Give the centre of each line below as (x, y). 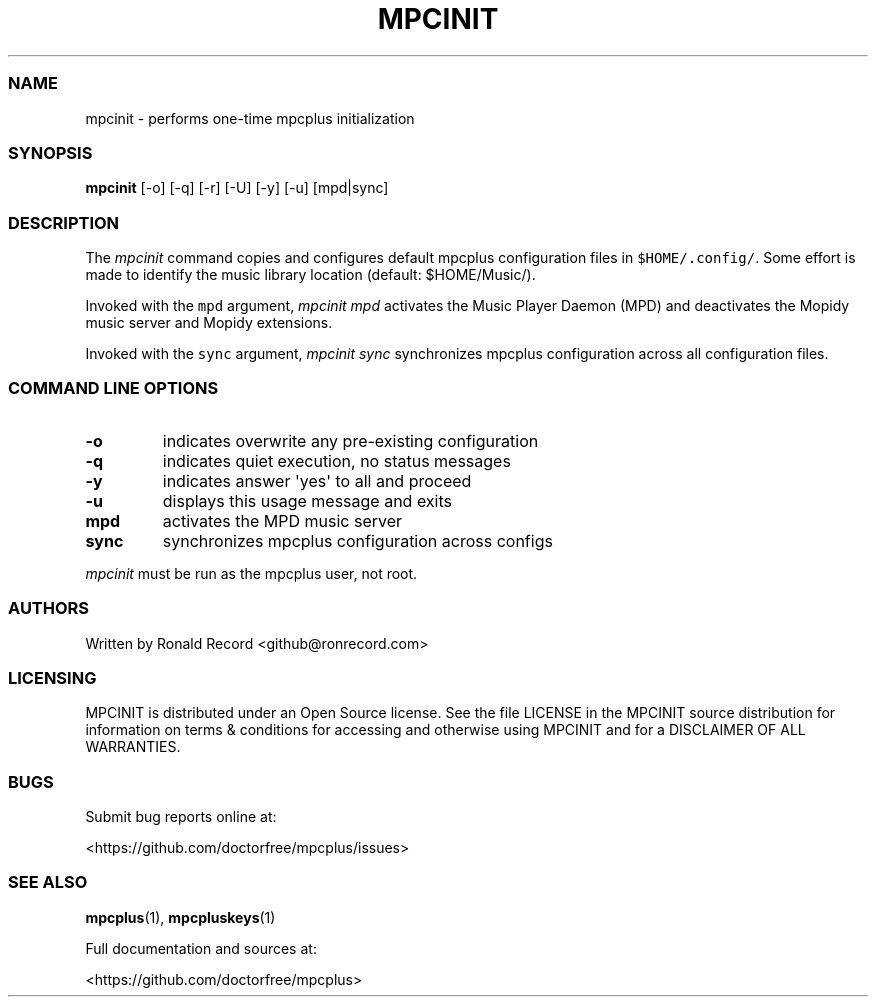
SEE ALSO (48, 882)
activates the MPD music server (282, 520)
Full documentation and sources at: (201, 948)
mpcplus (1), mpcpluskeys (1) (180, 917)
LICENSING (52, 677)
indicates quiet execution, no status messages (336, 460)
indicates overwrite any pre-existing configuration (350, 440)
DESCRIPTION (64, 222)
